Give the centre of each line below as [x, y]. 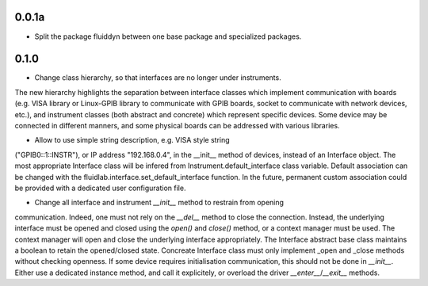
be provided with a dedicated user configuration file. [100, 188]
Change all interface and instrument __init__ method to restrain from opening [159, 203]
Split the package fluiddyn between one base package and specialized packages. [168, 36]
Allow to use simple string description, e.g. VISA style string [132, 140]
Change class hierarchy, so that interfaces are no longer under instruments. [158, 78]
